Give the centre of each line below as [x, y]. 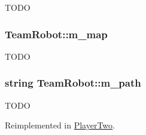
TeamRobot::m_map [56, 34]
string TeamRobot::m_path [73, 83]
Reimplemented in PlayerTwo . [60, 125]
